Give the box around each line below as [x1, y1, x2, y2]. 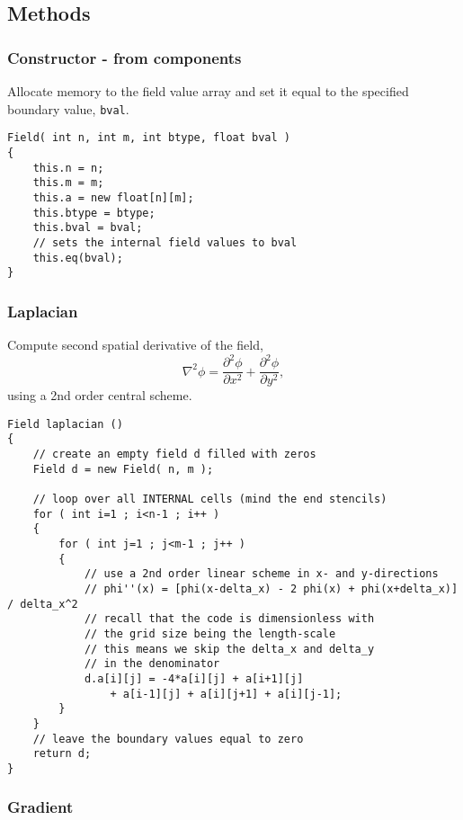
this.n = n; [32, 161, 104, 174]
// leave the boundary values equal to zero [32, 732, 304, 745]
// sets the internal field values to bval [32, 236, 298, 249]
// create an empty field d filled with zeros [32, 448, 316, 461]
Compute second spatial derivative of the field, [7, 335, 263, 354]
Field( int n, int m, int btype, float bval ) [7, 131, 290, 145]
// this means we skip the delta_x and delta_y [84, 642, 375, 655]
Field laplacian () [7, 417, 123, 431]
